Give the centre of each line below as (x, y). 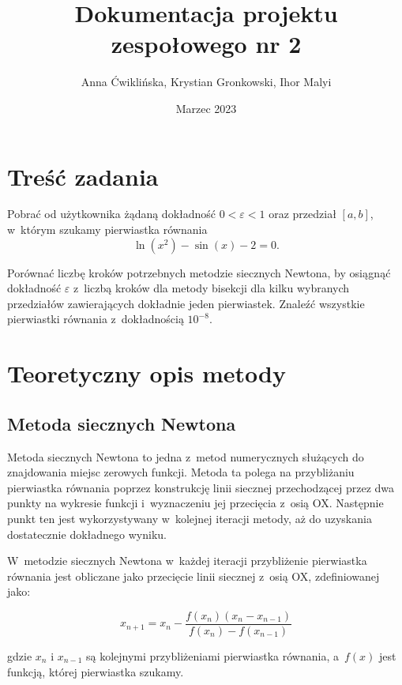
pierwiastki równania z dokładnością (96, 319)
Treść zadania (83, 176)
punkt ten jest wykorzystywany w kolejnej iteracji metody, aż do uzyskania (190, 518)
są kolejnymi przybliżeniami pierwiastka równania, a (212, 655)
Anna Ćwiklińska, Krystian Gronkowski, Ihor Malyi (206, 82)
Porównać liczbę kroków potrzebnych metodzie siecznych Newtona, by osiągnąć (199, 272)
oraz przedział (302, 214)
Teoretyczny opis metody (147, 373)
